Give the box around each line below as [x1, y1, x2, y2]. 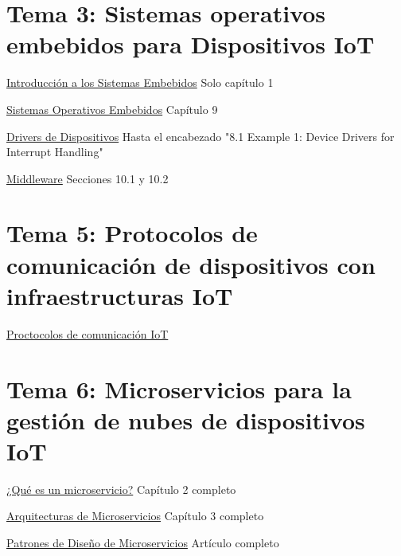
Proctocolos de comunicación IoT [6, 325, 169, 342]
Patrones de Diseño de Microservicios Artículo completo [6, 534, 279, 551]
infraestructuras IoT [6, 279, 233, 311]
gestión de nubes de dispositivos [6, 403, 365, 436]
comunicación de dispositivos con [6, 248, 376, 280]
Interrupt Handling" [6, 143, 103, 160]
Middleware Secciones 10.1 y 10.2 [6, 170, 169, 186]
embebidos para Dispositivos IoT [6, 28, 375, 61]
